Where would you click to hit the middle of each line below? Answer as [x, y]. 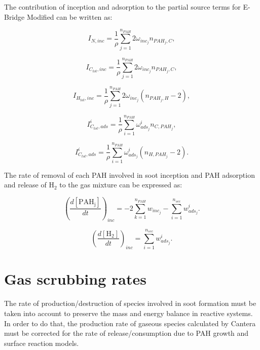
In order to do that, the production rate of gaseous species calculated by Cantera [130, 323]
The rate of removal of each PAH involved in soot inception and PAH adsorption [129, 174]
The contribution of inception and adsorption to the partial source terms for [122, 7]
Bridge [14, 16]
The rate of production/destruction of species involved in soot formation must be [130, 303]
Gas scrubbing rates [75, 279]
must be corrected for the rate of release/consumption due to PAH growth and [126, 333]
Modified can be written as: [69, 16]
